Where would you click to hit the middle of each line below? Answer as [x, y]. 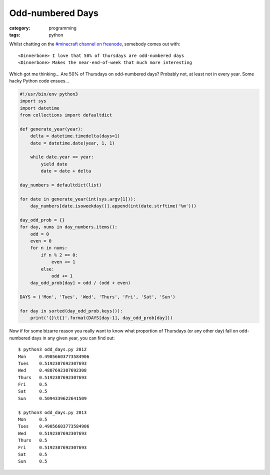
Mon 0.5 [33, 419]
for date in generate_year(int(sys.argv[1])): [78, 199]
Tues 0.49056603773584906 [54, 426]
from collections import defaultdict [66, 115]
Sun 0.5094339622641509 [52, 398]
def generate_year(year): [51, 129]
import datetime [40, 108]
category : [20, 28]
